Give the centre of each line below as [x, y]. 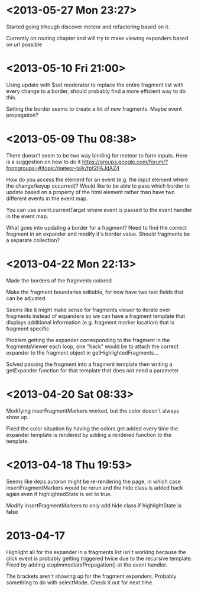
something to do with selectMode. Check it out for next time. [80, 582]
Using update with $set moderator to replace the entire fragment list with [95, 85]
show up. [17, 417]
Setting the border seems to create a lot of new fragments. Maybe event [94, 109]
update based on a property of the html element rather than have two [90, 192]
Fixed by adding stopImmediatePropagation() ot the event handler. [87, 564]
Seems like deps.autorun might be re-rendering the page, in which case [94, 481]
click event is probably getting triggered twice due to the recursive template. [99, 558]
